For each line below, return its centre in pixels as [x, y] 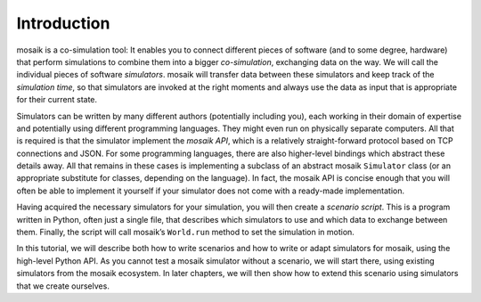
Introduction [63, 23]
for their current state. [57, 100]
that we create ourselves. [63, 286]
